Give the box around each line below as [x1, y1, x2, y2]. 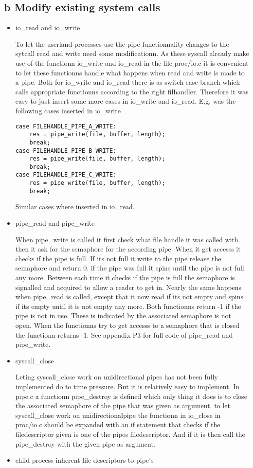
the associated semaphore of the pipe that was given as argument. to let [15, 400, 230, 411]
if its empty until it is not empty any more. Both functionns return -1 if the [15, 301, 241, 311]
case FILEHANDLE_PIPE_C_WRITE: [15, 171, 117, 179]
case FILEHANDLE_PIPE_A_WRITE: [15, 123, 117, 130]
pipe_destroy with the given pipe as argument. [15, 438, 156, 449]
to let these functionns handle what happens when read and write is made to [15, 67, 245, 77]
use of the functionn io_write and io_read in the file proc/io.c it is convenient [15, 57, 249, 68]
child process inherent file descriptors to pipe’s [15, 455, 154, 465]
